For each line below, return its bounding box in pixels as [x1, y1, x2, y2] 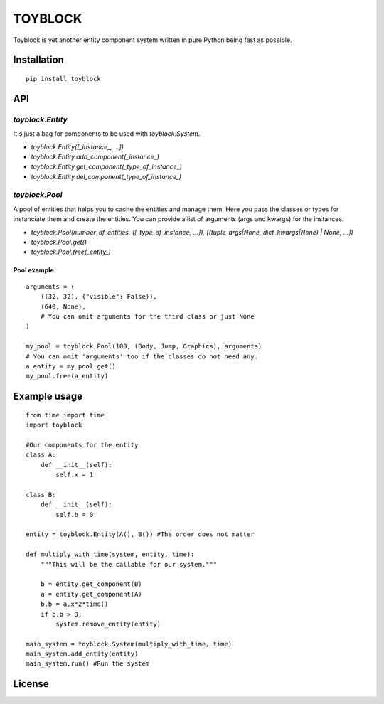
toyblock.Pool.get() [31, 238, 87, 246]
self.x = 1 [55, 471, 94, 479]
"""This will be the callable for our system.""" [40, 560, 217, 568]
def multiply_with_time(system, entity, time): [26, 550, 195, 558]
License [13, 678, 49, 690]
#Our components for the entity [26, 441, 139, 449]
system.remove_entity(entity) [55, 619, 161, 628]
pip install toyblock [26, 75, 101, 82]
